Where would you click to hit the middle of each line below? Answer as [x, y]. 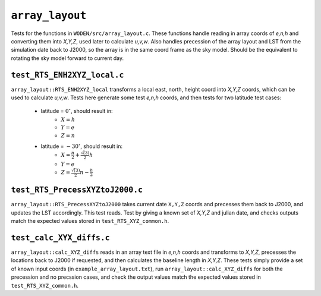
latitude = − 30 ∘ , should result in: [82, 146]
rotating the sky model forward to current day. [67, 58]
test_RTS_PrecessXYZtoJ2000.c [77, 190]
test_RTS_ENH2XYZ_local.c [67, 75]
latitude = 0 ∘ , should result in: [77, 111]
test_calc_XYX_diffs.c [60, 237]
